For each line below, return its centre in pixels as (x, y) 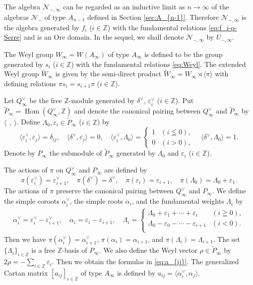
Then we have (25, 239)
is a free (43, 250)
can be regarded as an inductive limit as (124, 6)
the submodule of (76, 153)
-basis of (75, 250)
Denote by (20, 153)
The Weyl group (29, 54)
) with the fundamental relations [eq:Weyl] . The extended (158, 64)
